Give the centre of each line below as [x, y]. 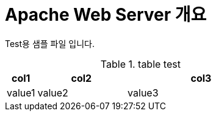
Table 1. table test [140, 64]
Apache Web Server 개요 [106, 15]
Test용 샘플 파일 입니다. [50, 43]
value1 [21, 92]
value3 [143, 92]
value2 [53, 92]
